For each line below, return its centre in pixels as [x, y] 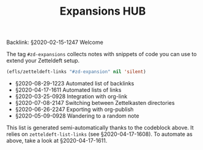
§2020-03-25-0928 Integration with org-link [71, 96]
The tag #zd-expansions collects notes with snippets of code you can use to [102, 54]
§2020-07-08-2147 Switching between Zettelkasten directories [95, 103]
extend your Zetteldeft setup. [43, 61]
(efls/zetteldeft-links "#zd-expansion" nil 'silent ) [76, 72]
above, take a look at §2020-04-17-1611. [57, 141]
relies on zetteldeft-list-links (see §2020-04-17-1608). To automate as [99, 134]
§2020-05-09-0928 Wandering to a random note [77, 116]
